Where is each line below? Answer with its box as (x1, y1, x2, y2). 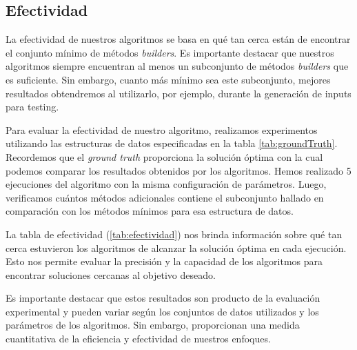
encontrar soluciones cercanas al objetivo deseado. (6, 267, 216, 282)
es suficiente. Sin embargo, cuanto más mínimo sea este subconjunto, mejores (6, 72, 331, 86)
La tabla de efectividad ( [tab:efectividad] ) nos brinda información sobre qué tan (6, 226, 343, 241)
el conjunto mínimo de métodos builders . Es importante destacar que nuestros (6, 45, 334, 59)
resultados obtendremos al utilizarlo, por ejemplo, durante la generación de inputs (6, 86, 351, 100)
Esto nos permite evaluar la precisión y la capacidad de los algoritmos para (6, 254, 323, 269)
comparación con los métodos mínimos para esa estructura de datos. (6, 204, 294, 218)
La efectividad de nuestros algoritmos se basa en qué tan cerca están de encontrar (6, 32, 351, 46)
